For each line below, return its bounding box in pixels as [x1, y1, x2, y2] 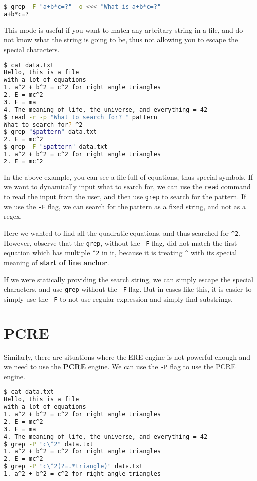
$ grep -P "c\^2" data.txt [4, 440, 94, 448]
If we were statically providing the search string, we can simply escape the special [4, 274, 253, 284]
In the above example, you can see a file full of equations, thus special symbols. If [4, 171, 253, 182]
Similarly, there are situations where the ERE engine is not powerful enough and [4, 351, 251, 362]
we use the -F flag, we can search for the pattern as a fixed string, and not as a [4, 201, 246, 211]
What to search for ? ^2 [4, 121, 83, 128]
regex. [4, 211, 22, 221]
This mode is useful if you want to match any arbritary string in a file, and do [4, 24, 243, 35]
